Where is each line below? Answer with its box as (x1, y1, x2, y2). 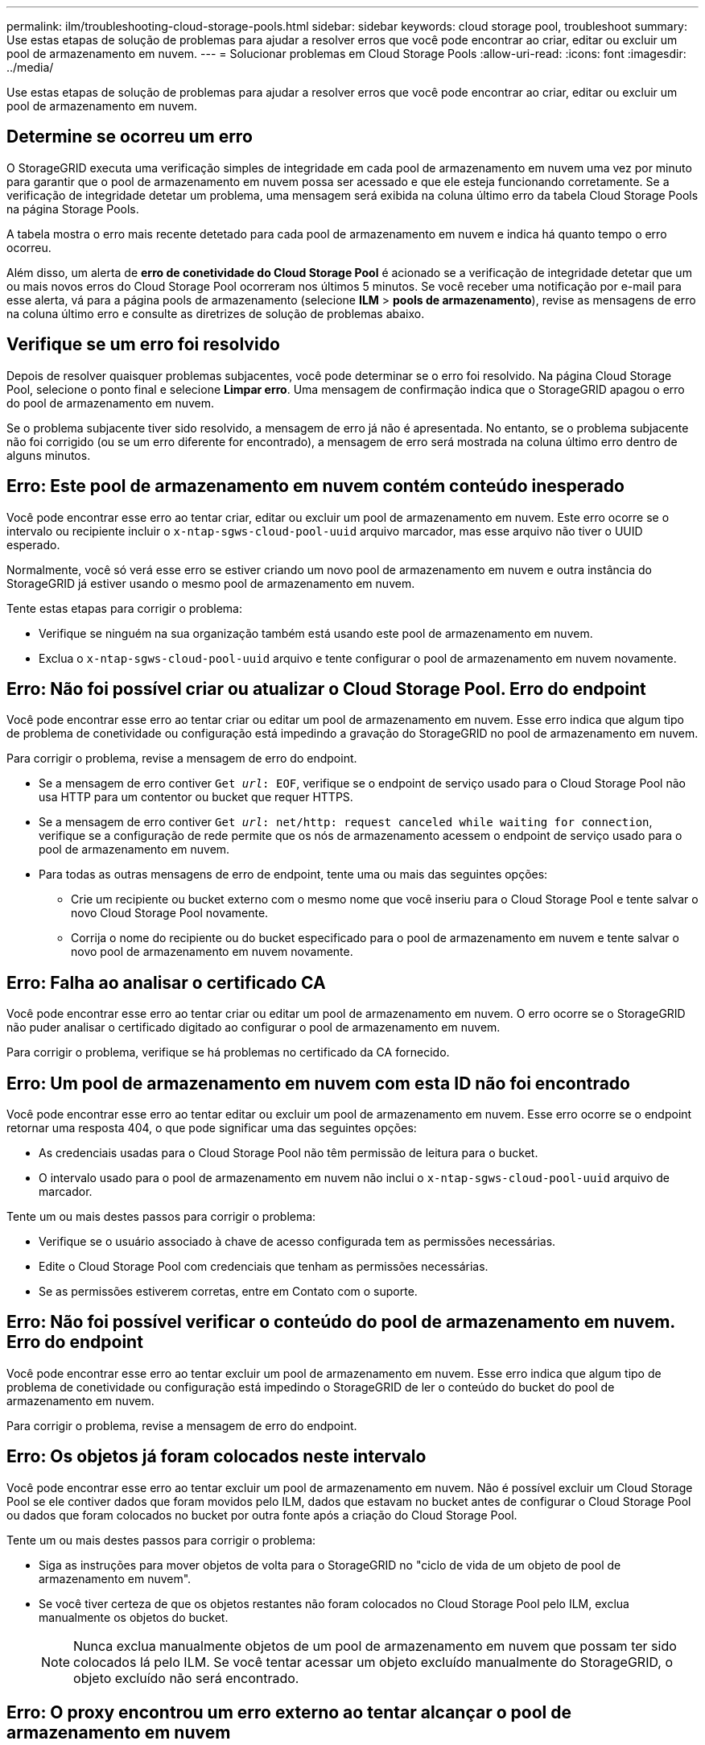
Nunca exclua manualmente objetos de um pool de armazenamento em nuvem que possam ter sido (73, 1637, 677, 1654)
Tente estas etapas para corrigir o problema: (6, 601, 243, 615)
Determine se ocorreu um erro (6, 126, 253, 147)
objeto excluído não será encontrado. (73, 1669, 299, 1686)
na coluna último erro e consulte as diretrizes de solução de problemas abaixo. (6, 306, 425, 320)
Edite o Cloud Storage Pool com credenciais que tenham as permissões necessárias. (39, 1259, 489, 1274)
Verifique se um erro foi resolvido (6, 334, 280, 355)
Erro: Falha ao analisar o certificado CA (6, 972, 326, 993)
